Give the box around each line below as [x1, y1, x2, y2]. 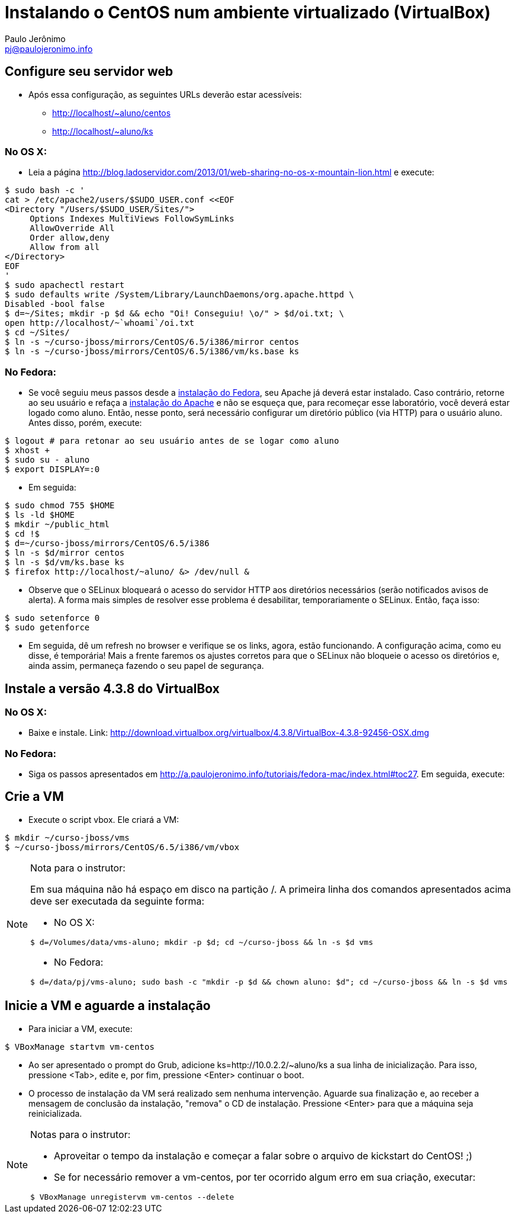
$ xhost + [5, 445, 50, 456]
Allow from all [30, 242, 100, 252]
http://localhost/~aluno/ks [52, 126, 153, 136]
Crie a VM [5, 789, 64, 804]
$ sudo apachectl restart [5, 280, 125, 290]
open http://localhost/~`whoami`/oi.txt [5, 318, 195, 328]
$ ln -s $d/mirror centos [5, 548, 125, 558]
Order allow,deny [30, 233, 110, 243]
